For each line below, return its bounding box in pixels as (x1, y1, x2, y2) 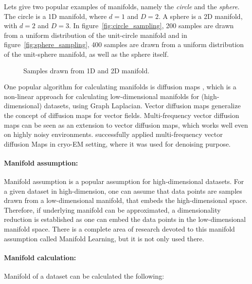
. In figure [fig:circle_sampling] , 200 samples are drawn (69, 20, 234, 31)
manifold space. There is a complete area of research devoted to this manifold (4, 224, 235, 234)
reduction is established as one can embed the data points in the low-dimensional (4, 214, 246, 224)
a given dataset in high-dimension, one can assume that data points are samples (4, 185, 242, 196)
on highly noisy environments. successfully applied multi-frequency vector (4, 129, 223, 139)
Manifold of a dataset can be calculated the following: (4, 271, 164, 281)
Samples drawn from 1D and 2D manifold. (23, 65, 150, 75)
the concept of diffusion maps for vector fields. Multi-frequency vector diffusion (4, 110, 239, 120)
